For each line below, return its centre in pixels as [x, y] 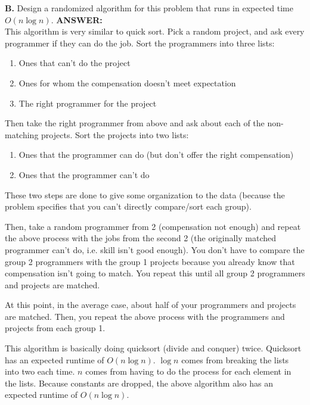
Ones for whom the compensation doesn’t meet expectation [127, 82]
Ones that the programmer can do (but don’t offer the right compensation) [156, 155]
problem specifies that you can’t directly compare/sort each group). [128, 206]
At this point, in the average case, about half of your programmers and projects [151, 305]
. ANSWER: [77, 19]
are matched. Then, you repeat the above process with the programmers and [145, 316]
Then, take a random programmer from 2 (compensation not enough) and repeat [153, 226]
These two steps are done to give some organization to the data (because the [145, 194]
